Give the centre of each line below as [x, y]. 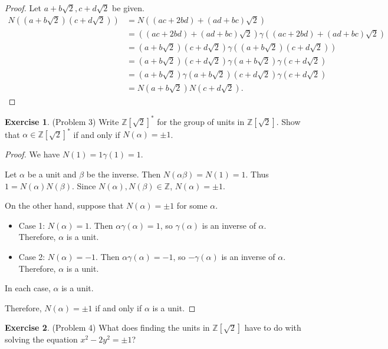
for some [192, 205]
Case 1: [32, 225]
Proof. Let [23, 8]
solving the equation [41, 339]
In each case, [28, 288]
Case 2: [32, 256]
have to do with [273, 327]
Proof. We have [32, 154]
